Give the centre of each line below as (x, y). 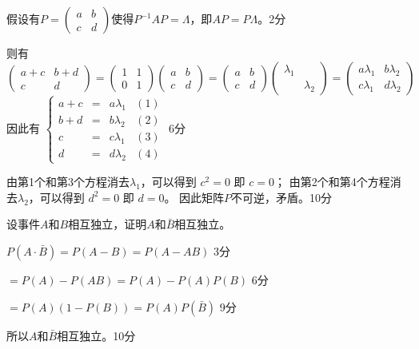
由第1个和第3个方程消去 (68, 182)
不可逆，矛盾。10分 (282, 197)
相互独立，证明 (108, 224)
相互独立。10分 (96, 335)
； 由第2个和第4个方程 (332, 182)
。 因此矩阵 (194, 197)
